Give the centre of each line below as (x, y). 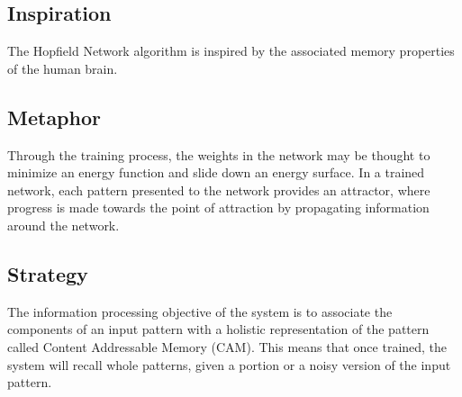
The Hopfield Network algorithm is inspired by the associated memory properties (231, 51)
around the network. (63, 225)
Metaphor (54, 117)
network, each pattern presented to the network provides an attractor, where (219, 189)
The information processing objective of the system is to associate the (200, 311)
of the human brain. (63, 68)
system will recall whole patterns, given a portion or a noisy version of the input (229, 364)
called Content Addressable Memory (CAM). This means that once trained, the (227, 346)
